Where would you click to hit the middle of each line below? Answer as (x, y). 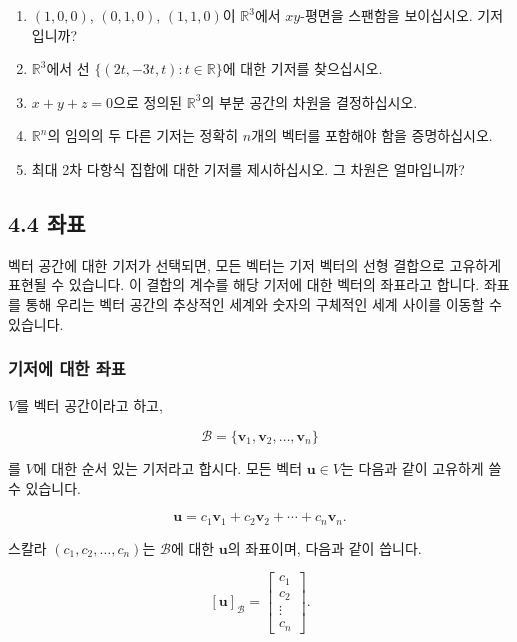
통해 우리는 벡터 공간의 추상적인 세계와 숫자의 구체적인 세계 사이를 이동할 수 (263, 303)
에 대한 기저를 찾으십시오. (302, 68)
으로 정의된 (148, 101)
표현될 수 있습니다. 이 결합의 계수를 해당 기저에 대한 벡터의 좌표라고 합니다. (244, 284)
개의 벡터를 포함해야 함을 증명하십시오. (372, 135)
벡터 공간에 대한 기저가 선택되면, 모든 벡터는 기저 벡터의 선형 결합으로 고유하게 (255, 264)
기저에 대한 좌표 (67, 368)
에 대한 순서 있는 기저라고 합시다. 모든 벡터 (168, 467)
